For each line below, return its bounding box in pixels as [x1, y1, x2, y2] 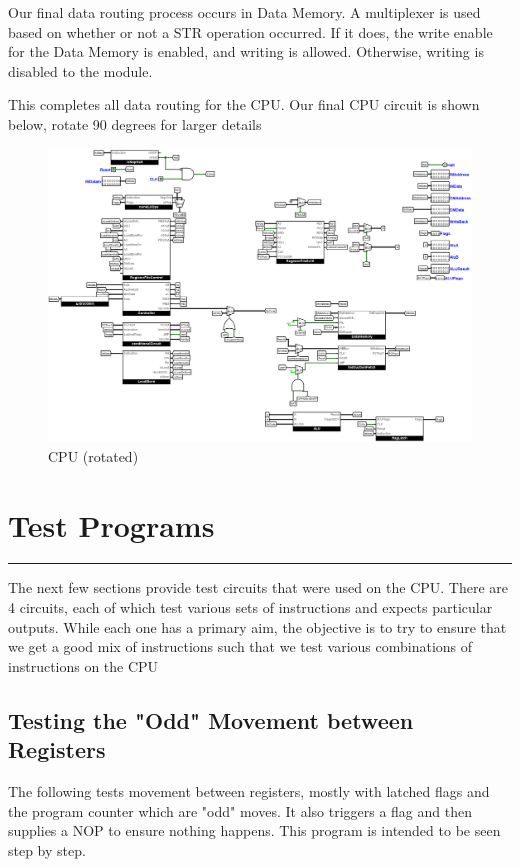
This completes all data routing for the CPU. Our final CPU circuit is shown [8, 94, 480, 115]
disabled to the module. [8, 60, 153, 81]
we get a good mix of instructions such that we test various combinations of [8, 636, 473, 657]
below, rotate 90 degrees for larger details [8, 113, 262, 134]
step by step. [8, 839, 86, 860]
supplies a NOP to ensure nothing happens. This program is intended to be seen [8, 820, 501, 841]
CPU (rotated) [48, 445, 139, 466]
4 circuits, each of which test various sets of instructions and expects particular [8, 597, 493, 618]
